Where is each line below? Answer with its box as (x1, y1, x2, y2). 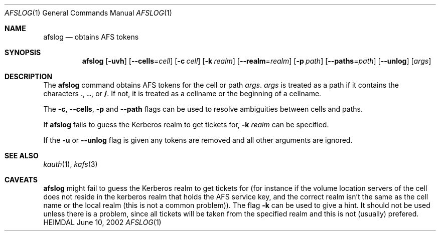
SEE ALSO (5, 151, 39, 160)
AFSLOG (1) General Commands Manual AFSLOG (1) (5, 9, 172, 17)
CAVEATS (5, 175, 38, 184)
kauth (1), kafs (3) (43, 160, 98, 168)
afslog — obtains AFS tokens (43, 33, 139, 41)
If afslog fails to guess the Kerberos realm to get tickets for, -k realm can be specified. (43, 120, 329, 129)
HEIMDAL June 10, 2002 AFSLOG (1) (43, 218, 162, 226)
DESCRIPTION (5, 72, 53, 81)
